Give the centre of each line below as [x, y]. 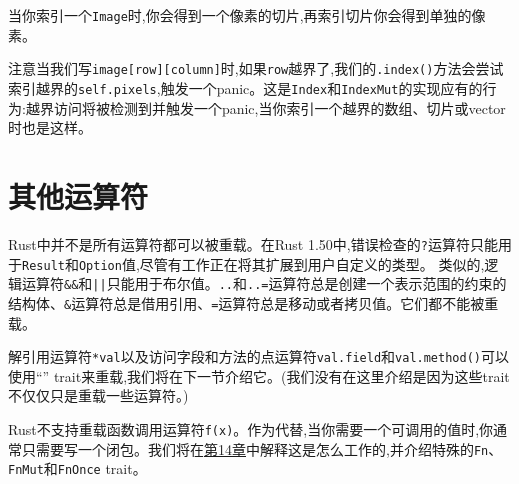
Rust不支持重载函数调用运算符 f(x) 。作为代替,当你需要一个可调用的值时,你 [251, 428]
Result [43, 265]
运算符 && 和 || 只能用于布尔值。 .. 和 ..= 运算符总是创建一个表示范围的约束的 [264, 283]
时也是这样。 [50, 127]
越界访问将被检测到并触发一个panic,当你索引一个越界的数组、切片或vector [265, 107]
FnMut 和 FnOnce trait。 [77, 468]
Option [100, 265]
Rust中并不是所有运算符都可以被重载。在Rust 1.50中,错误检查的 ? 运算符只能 [253, 243]
